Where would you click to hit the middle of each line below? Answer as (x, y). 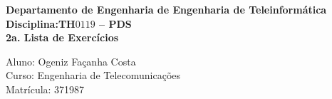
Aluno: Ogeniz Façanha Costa (71, 61)
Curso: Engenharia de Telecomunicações (93, 75)
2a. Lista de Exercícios (62, 37)
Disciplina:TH (41, 23)
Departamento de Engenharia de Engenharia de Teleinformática (166, 9)
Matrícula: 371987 (45, 89)
